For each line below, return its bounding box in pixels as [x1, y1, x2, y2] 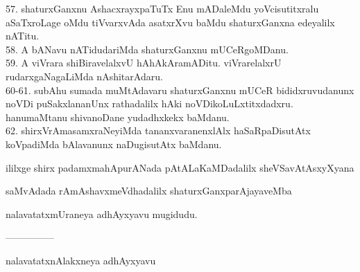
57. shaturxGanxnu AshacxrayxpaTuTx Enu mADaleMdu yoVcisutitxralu [6, 1, 319, 15]
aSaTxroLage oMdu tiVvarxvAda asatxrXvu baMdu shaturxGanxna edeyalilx [6, 15, 335, 29]
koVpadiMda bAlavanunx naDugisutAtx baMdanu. [6, 136, 222, 151]
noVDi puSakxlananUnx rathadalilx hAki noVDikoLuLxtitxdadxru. [6, 96, 293, 111]
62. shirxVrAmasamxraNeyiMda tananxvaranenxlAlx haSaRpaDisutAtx [6, 123, 311, 138]
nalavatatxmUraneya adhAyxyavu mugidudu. [6, 206, 198, 221]
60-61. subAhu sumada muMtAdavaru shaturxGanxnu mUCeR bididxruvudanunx [6, 82, 354, 97]
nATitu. [6, 28, 40, 43]
